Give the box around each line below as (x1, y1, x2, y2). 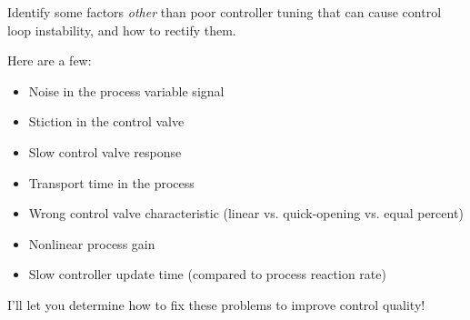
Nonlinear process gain (28, 234, 155, 253)
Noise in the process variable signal (28, 81, 225, 100)
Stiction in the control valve (28, 112, 185, 131)
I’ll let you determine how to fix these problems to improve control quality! (7, 295, 425, 314)
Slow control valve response (28, 142, 182, 161)
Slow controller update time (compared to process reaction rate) (28, 265, 386, 284)
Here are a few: (7, 51, 92, 70)
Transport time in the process (28, 173, 195, 192)
